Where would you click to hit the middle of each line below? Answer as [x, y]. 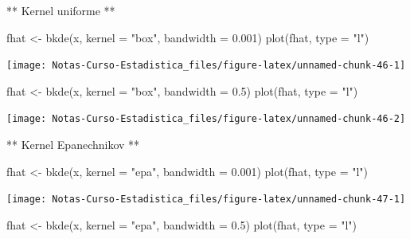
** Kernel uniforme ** [61, 10]
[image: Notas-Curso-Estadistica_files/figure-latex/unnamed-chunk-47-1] [206, 200]
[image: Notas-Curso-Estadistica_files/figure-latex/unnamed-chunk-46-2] [206, 119]
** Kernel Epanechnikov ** [73, 145]
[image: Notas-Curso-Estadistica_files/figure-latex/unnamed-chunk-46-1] [206, 66]
